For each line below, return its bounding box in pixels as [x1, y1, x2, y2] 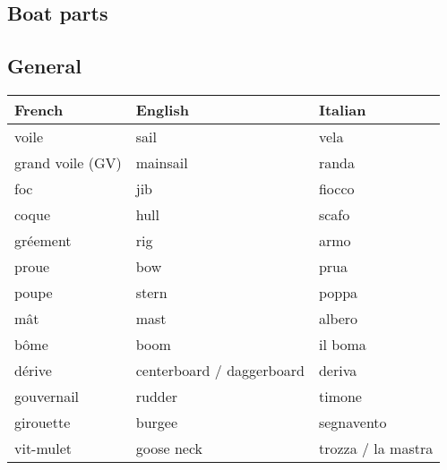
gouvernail [14, 385, 80, 406]
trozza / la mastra [318, 437, 434, 458]
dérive [14, 359, 52, 380]
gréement [14, 229, 72, 251]
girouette [14, 411, 71, 432]
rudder [135, 385, 178, 406]
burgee [135, 411, 178, 432]
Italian [318, 98, 366, 120]
